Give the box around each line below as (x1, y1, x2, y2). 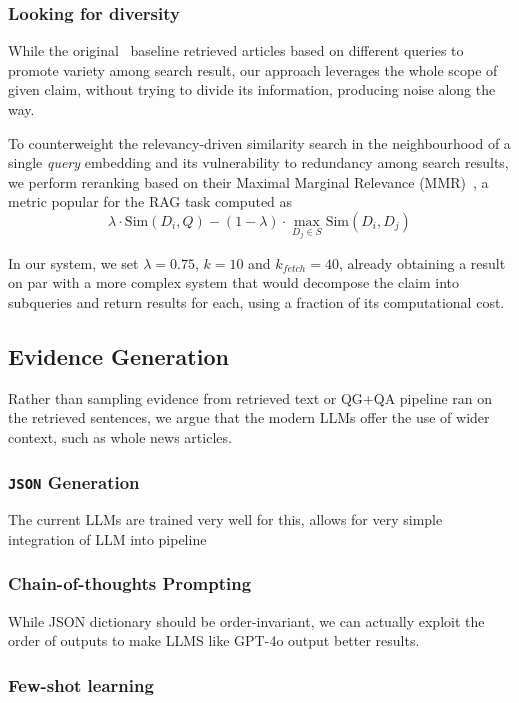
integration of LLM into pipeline (8, 528, 207, 549)
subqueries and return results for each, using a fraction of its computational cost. (8, 292, 505, 313)
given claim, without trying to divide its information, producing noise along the (8, 79, 496, 100)
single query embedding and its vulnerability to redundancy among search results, (8, 152, 509, 173)
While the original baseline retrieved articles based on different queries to (8, 40, 464, 61)
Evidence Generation (8, 341, 229, 371)
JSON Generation (8, 469, 140, 494)
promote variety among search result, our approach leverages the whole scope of (8, 59, 498, 80)
